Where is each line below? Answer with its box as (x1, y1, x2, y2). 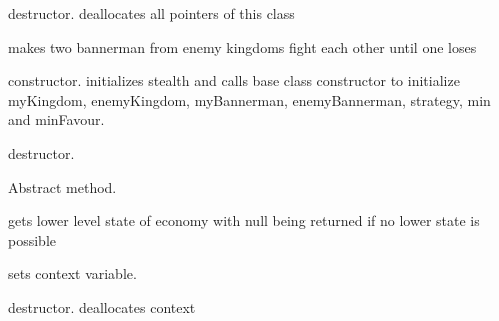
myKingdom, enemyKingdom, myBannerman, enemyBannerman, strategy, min (8, 89, 491, 110)
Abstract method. (8, 176, 117, 197)
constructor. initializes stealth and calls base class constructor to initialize (8, 70, 460, 91)
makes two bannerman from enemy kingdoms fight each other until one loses (8, 36, 477, 57)
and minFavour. (8, 109, 105, 130)
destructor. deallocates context (8, 296, 196, 317)
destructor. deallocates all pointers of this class (8, 3, 295, 23)
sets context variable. (8, 263, 137, 284)
